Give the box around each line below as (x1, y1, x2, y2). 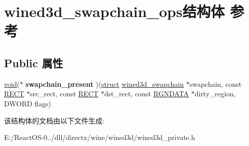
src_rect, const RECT (30, 88, 99, 99)
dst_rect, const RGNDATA (104, 88, 189, 99)
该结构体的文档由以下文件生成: (4, 115, 104, 125)
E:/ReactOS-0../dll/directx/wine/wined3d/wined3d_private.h (4, 132, 195, 142)
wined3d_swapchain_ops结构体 (4, 1, 225, 22)
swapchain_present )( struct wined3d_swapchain (25, 78, 184, 89)
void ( (4, 78, 20, 89)
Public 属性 (4, 55, 63, 70)
